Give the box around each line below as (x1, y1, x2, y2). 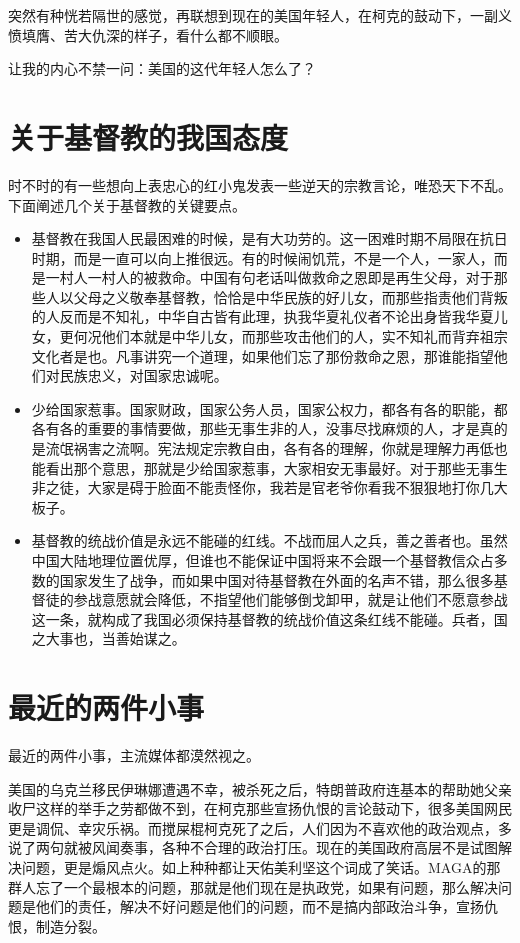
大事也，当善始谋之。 (45, 628, 186, 649)
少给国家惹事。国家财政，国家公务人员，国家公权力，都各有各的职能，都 (31, 398, 508, 419)
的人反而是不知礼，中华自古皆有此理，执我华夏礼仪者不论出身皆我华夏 (31, 306, 494, 327)
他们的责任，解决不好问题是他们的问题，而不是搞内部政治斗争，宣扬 (35, 896, 484, 917)
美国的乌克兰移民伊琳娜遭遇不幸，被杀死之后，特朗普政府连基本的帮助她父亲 (8, 778, 512, 799)
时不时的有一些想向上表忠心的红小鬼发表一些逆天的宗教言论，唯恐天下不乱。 (8, 174, 512, 195)
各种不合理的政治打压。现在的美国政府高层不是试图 (161, 837, 498, 858)
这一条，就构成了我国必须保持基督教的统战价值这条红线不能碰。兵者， (31, 608, 494, 629)
